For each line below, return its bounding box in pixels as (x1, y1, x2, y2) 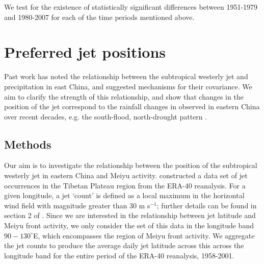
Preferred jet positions (4, 41, 166, 62)
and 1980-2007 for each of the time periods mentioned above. (4, 11, 195, 22)
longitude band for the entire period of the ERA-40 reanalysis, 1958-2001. (4, 250, 234, 260)
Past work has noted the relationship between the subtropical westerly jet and (4, 71, 248, 82)
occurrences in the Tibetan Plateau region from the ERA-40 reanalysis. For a (4, 180, 246, 190)
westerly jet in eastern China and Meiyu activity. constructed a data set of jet (4, 170, 248, 181)
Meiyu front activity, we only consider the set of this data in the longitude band (4, 220, 254, 231)
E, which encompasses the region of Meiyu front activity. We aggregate (33, 230, 255, 241)
